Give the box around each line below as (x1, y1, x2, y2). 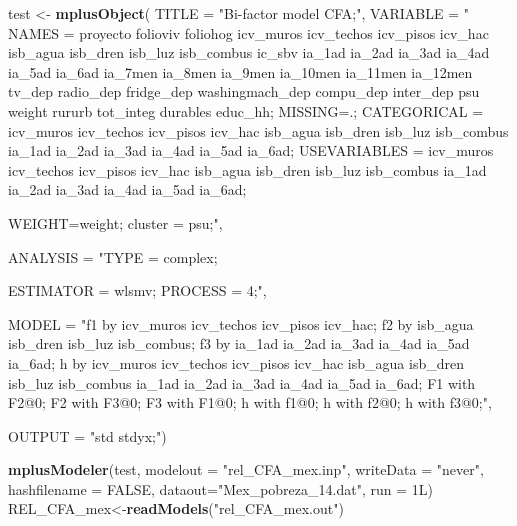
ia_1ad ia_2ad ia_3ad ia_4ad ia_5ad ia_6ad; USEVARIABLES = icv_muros (8, 140, 494, 161)
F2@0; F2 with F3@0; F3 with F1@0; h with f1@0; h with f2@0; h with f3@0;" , (8, 392, 492, 413)
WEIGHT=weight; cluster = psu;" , (8, 212, 223, 233)
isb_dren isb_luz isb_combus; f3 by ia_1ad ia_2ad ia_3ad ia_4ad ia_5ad (8, 333, 470, 354)
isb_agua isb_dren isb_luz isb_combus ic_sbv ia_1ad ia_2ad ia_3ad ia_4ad (8, 42, 490, 63)
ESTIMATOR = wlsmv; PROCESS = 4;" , (8, 280, 267, 301)
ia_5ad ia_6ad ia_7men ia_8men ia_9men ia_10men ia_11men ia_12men (8, 61, 473, 82)
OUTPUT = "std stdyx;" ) (8, 425, 167, 446)
